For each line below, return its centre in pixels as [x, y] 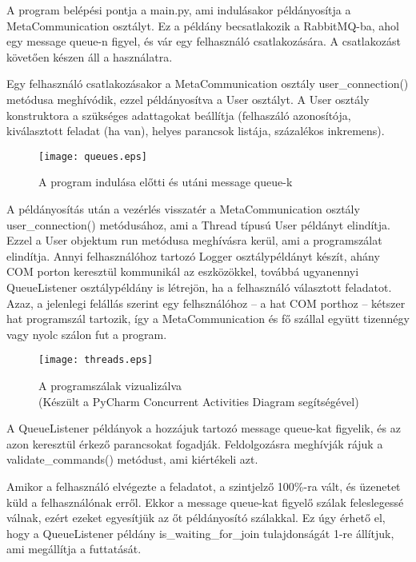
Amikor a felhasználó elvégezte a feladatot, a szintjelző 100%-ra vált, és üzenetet [204, 486]
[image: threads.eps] [96, 360]
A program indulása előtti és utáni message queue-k [166, 182]
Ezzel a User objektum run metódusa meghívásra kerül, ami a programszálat [194, 240]
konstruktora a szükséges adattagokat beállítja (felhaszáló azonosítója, [179, 115]
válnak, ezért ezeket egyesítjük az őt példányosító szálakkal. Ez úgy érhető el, [196, 518]
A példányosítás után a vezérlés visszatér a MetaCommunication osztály [183, 209]
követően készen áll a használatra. [90, 56]
